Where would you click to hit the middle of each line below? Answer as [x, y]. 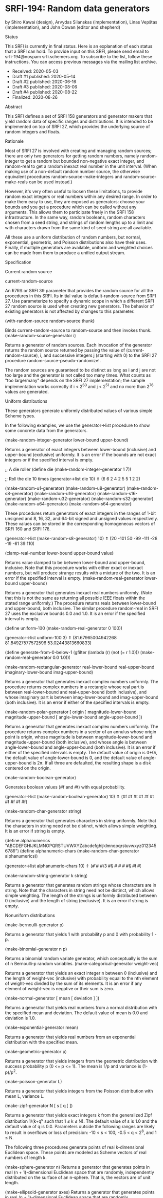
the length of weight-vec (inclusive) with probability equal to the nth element [82, 978]
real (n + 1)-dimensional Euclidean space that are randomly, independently [80, 1172]
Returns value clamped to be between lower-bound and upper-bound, [75, 562]
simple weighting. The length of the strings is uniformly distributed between [81, 895]
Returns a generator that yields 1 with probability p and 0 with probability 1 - [81, 934]
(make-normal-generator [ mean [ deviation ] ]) [52, 998]
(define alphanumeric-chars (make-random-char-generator [80, 850]
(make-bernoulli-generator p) [35, 925]
